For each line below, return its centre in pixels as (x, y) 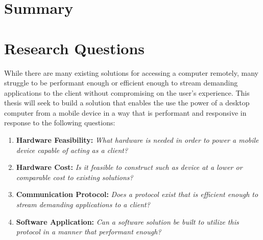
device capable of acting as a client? (72, 150)
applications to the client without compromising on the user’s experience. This (127, 92)
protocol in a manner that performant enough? (89, 232)
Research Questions (75, 48)
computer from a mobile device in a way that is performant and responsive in (125, 112)
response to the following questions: (60, 123)
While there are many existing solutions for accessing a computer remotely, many (131, 72)
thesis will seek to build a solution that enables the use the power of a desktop (127, 103)
